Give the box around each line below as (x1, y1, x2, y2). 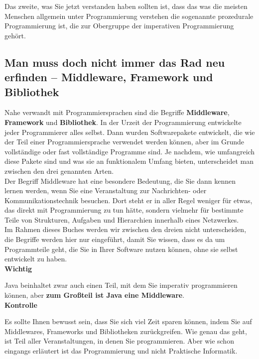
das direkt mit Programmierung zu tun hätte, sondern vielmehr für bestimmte (4, 205, 244, 215)
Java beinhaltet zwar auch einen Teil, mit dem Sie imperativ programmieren (4, 280, 238, 290)
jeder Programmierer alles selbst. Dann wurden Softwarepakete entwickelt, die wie (4, 126, 255, 137)
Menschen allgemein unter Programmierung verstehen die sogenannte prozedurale (4, 10, 254, 21)
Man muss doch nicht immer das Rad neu (4, 54, 225, 70)
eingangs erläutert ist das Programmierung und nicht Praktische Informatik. (4, 346, 238, 356)
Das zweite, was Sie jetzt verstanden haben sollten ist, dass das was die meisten (4, 1, 248, 11)
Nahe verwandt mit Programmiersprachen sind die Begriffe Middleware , (4, 107, 230, 118)
